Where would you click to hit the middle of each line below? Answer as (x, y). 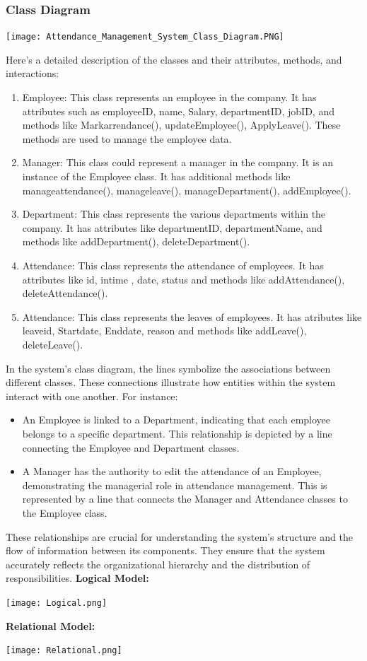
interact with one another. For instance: (92, 396)
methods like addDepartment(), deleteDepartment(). (136, 241)
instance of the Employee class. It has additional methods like (156, 176)
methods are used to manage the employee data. (127, 138)
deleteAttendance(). (65, 293)
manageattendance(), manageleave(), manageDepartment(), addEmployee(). (187, 190)
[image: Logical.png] (57, 603)
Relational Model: (51, 625)
